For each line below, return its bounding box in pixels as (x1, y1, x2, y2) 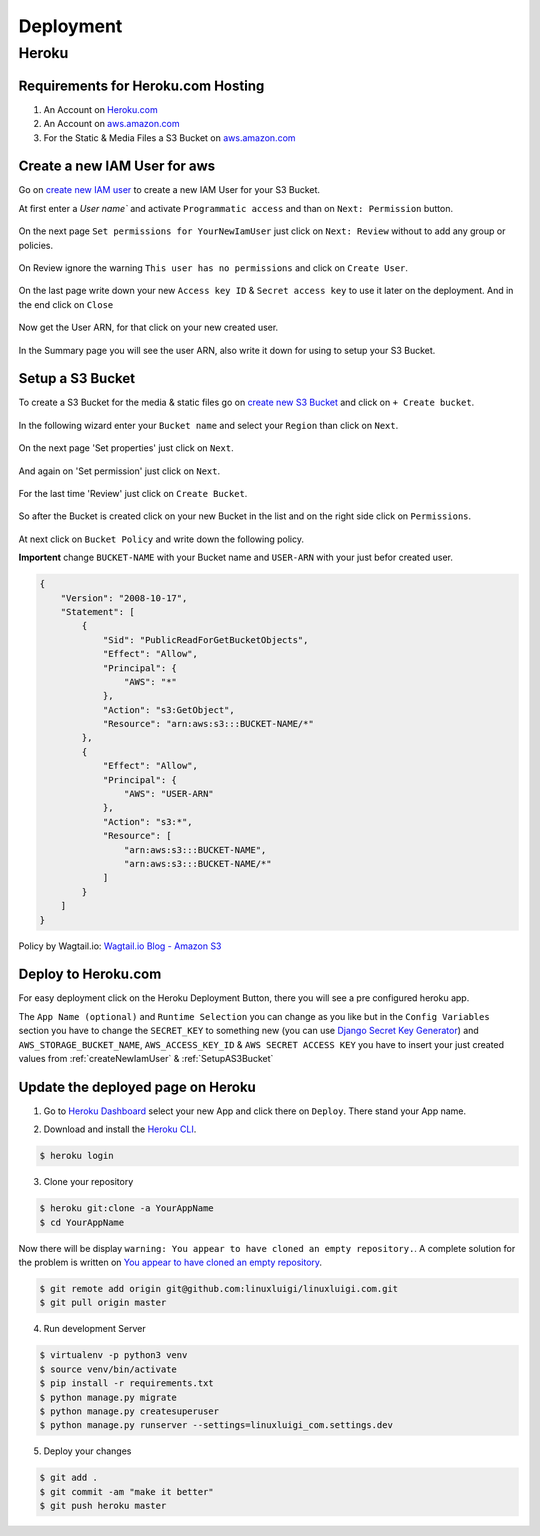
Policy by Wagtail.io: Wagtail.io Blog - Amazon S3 (18, 940, 222, 952)
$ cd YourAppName (39, 1216, 125, 1228)
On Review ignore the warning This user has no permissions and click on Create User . (18, 261, 409, 274)
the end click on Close (18, 298, 114, 310)
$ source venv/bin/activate (39, 1363, 177, 1375)
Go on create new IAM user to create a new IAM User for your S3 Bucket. (18, 184, 320, 196)
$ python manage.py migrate (39, 1391, 177, 1403)
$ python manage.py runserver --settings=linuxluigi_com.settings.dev (39, 1420, 394, 1431)
